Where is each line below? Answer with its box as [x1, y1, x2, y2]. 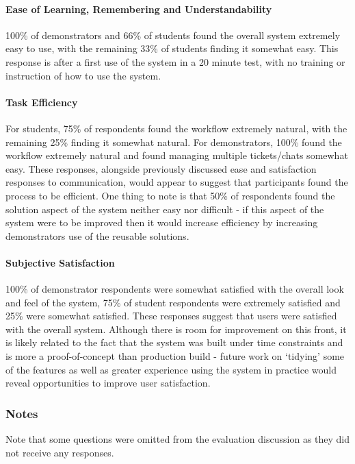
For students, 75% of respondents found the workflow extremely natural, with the [5, 121, 347, 135]
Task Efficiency [5, 95, 78, 109]
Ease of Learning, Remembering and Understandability [5, 1, 272, 16]
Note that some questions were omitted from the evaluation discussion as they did [5, 432, 350, 446]
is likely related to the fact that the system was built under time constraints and [5, 335, 343, 350]
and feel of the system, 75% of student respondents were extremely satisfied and [5, 295, 341, 309]
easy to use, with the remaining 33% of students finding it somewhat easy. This [5, 41, 339, 56]
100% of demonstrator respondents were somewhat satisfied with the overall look [5, 282, 344, 296]
